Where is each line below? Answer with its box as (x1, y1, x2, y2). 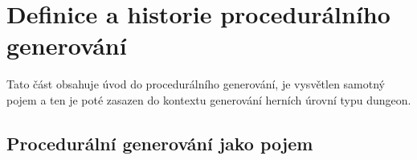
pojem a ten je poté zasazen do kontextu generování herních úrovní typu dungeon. (6, 91, 411, 108)
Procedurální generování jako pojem (6, 130, 313, 155)
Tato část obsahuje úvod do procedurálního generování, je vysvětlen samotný (6, 76, 386, 92)
